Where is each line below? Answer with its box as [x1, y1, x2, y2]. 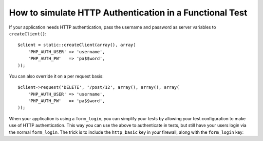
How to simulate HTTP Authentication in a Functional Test [9, 7, 247, 18]
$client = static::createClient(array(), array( [18, 42, 136, 48]
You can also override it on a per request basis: [9, 73, 104, 79]
